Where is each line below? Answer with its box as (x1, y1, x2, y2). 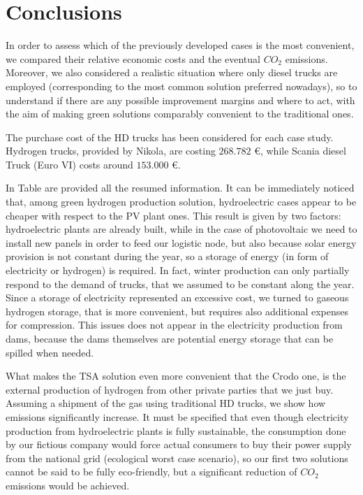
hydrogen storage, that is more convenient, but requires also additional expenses (6, 303, 349, 318)
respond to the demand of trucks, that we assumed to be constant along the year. (6, 276, 355, 291)
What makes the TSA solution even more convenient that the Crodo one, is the (6, 368, 346, 383)
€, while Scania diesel (254, 143, 346, 158)
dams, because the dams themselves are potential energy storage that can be (6, 331, 334, 345)
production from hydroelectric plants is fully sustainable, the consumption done (6, 423, 346, 438)
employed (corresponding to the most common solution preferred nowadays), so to (6, 78, 357, 93)
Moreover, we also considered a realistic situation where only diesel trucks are (6, 65, 338, 80)
